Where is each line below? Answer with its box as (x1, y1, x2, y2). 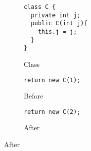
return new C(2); (24, 108, 81, 115)
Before (24, 91, 44, 101)
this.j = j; (38, 28, 77, 35)
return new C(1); (24, 76, 81, 84)
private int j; (31, 11, 81, 19)
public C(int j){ (31, 20, 88, 27)
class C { (24, 3, 56, 10)
